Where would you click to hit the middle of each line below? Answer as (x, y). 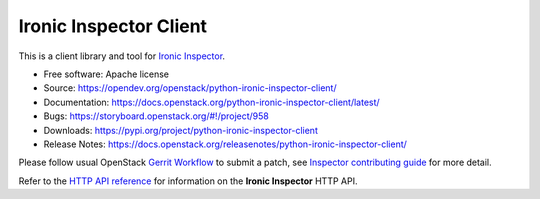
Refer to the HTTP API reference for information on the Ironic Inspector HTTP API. (188, 181)
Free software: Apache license (106, 74)
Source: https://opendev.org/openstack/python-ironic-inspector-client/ (190, 88)
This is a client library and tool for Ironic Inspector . (121, 56)
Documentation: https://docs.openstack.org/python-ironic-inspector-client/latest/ (211, 102)
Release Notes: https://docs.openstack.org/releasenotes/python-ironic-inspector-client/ (225, 144)
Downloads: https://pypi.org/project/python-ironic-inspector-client (181, 130)
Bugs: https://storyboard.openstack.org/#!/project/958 (156, 116)
